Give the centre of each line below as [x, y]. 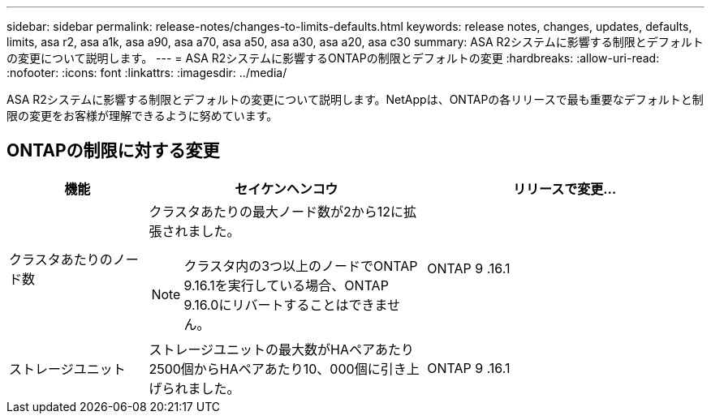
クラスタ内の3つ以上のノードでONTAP [301, 266]
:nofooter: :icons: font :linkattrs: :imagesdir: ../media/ [147, 73]
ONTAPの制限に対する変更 [113, 151]
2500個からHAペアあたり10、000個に [265, 369]
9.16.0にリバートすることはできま [285, 304]
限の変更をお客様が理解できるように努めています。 [142, 116]
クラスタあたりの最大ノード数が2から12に [276, 211]
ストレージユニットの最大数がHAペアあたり [282, 349]
